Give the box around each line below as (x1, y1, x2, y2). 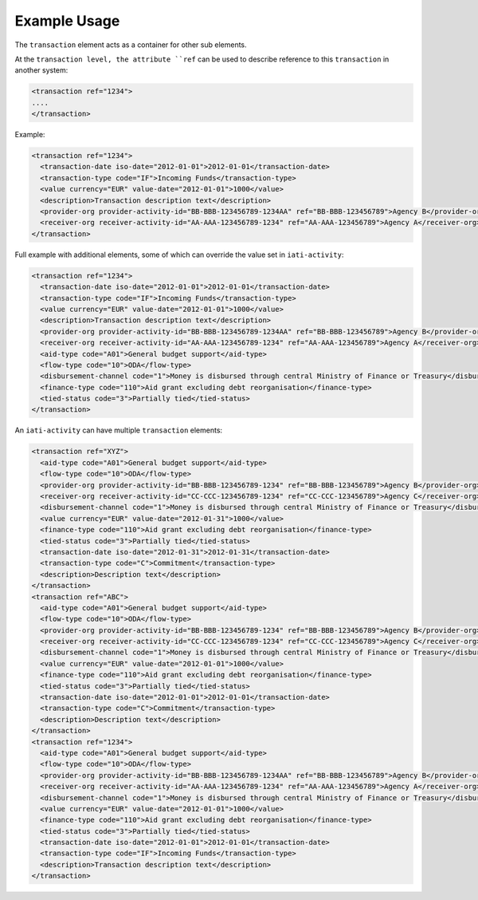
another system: (14, 65, 69, 75)
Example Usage (14, 12, 120, 30)
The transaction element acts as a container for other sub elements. (14, 40, 247, 49)
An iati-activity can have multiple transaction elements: (14, 425, 223, 435)
